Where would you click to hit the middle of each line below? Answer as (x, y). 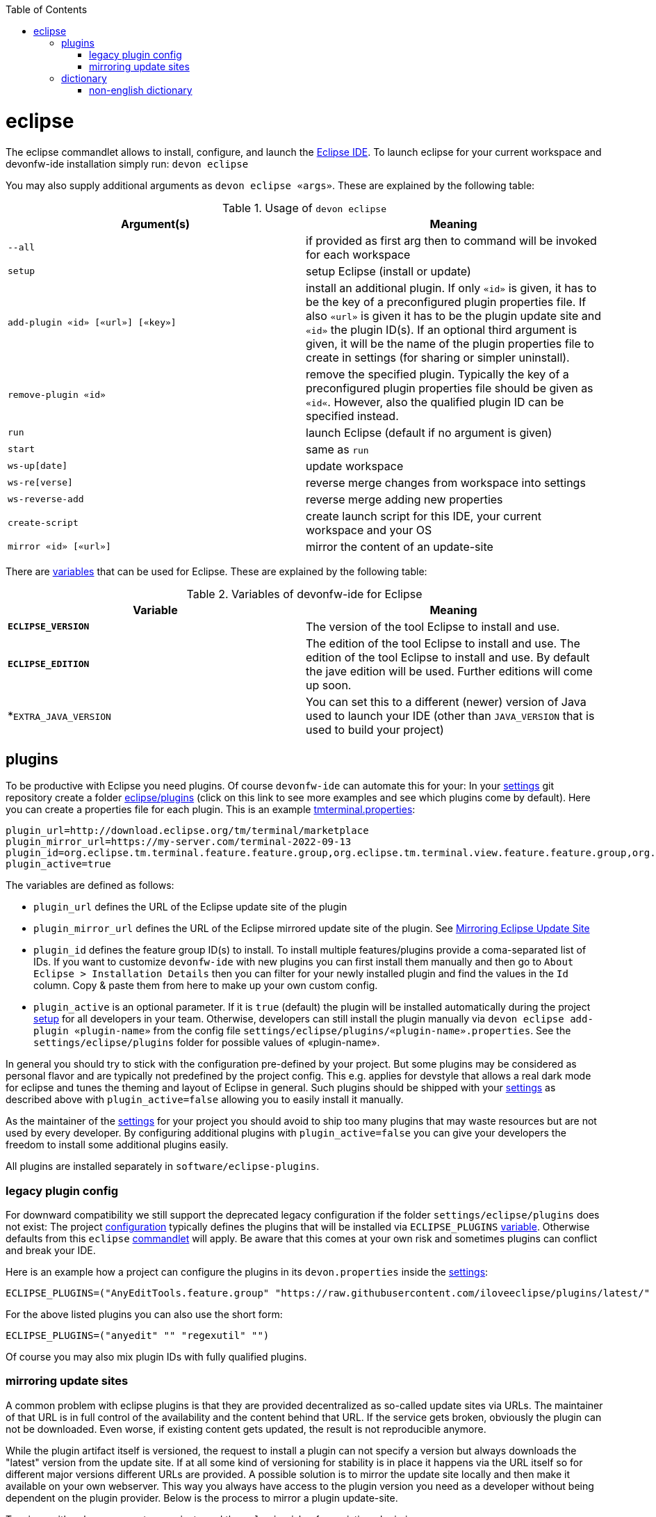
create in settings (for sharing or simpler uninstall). (438, 357)
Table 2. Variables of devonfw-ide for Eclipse (304, 594)
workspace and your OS (369, 530)
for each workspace (358, 254)
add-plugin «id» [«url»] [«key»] (92, 322)
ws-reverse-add (46, 499)
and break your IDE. (51, 1251)
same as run (337, 449)
